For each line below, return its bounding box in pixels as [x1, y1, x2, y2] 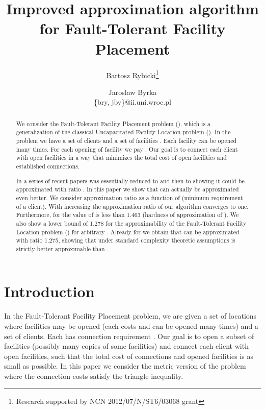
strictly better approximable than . [16, 244, 109, 253]
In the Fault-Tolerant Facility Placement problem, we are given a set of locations [4, 310, 257, 321]
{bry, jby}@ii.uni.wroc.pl [94, 97, 171, 107]
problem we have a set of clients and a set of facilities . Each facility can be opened [16, 136, 237, 145]
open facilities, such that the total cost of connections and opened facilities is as [4, 350, 253, 361]
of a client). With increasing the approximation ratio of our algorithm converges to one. [16, 202, 249, 210]
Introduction [4, 281, 95, 302]
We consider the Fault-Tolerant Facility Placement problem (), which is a [16, 119, 211, 128]
